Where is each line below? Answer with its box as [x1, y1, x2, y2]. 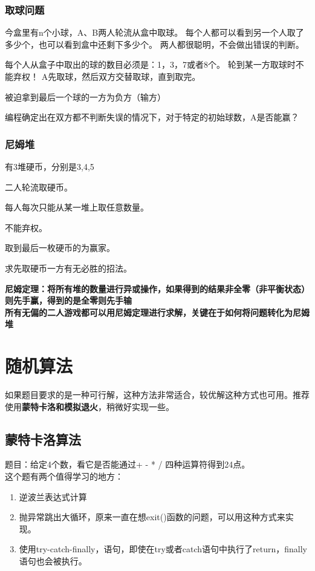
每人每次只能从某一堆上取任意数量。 [5, 201, 149, 214]
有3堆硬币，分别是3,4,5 [5, 160, 94, 172]
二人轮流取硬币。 [5, 180, 73, 193]
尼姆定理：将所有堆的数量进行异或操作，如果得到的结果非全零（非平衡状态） [5, 282, 310, 295]
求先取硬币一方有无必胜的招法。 [5, 261, 132, 274]
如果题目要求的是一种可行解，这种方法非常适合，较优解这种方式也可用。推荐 [5, 388, 310, 401]
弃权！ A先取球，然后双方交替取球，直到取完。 [13, 70, 201, 82]
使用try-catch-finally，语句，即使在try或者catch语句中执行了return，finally [19, 543, 308, 555]
